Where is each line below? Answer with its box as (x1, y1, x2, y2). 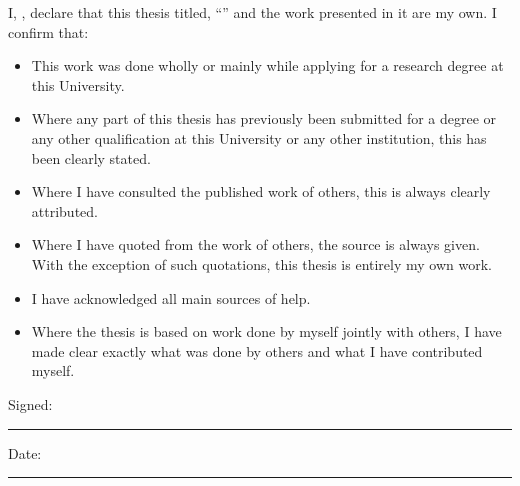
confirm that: (8, 21, 89, 42)
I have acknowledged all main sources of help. (31, 287, 311, 308)
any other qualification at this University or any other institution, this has (31, 127, 487, 148)
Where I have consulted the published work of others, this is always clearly (31, 181, 491, 202)
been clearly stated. (31, 147, 151, 168)
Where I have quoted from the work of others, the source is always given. (31, 234, 480, 255)
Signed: (8, 393, 53, 414)
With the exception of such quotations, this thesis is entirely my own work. (31, 253, 492, 274)
